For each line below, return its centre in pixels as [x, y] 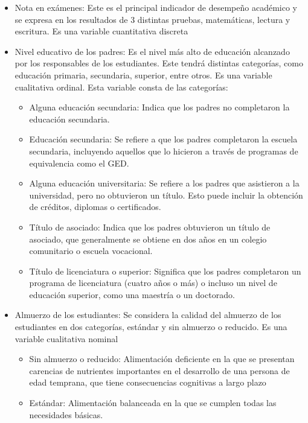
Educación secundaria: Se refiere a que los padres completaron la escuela [163, 139]
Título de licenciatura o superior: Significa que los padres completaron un [165, 271]
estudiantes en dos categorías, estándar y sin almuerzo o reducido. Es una [151, 327]
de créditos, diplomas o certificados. [95, 207]
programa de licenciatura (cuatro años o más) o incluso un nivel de [153, 283]
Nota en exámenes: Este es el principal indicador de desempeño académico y [156, 7]
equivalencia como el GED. [79, 163]
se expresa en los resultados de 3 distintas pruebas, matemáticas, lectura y [152, 19]
